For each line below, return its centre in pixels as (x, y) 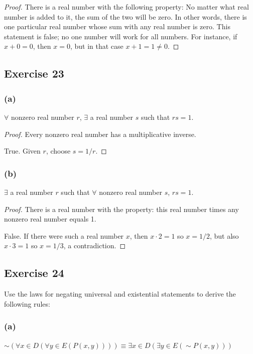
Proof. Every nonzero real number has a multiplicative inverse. (100, 134)
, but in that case (97, 46)
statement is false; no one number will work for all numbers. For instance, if (121, 36)
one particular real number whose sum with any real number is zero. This (117, 26)
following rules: (27, 303)
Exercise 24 (34, 273)
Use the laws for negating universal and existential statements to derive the (120, 294)
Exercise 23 (34, 73)
